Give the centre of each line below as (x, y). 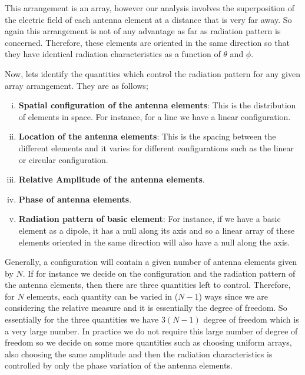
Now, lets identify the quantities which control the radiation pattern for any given (153, 73)
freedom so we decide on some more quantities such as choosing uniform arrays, (148, 342)
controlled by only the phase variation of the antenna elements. (119, 365)
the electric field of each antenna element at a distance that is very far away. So (148, 19)
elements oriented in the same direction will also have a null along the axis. (154, 242)
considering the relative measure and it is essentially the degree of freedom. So (146, 308)
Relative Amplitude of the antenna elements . (112, 179)
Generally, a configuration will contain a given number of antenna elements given (151, 262)
